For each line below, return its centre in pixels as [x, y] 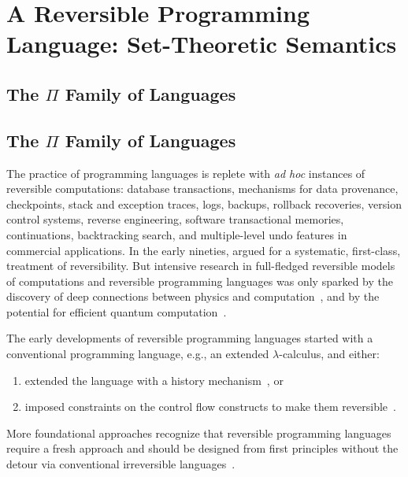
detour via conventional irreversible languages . [121, 464]
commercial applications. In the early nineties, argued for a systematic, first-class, [204, 250]
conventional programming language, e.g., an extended [138, 354]
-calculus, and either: [329, 354]
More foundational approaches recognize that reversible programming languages [199, 433]
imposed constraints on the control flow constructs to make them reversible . [210, 407]
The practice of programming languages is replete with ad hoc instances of [186, 173]
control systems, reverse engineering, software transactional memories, [175, 219]
